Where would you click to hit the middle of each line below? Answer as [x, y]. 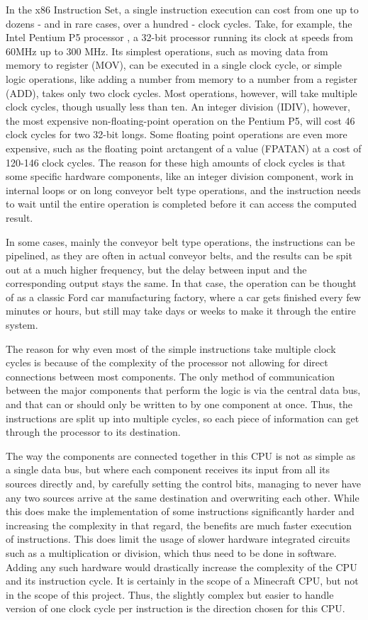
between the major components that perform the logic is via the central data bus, [183, 390]
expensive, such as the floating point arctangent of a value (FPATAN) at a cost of [184, 148]
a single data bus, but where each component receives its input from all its [168, 469]
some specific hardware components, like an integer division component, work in [180, 176]
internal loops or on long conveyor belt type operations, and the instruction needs [183, 190]
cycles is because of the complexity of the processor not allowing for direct [167, 362]
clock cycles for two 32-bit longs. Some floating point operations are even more [177, 134]
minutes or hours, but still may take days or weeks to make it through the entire [181, 311]
